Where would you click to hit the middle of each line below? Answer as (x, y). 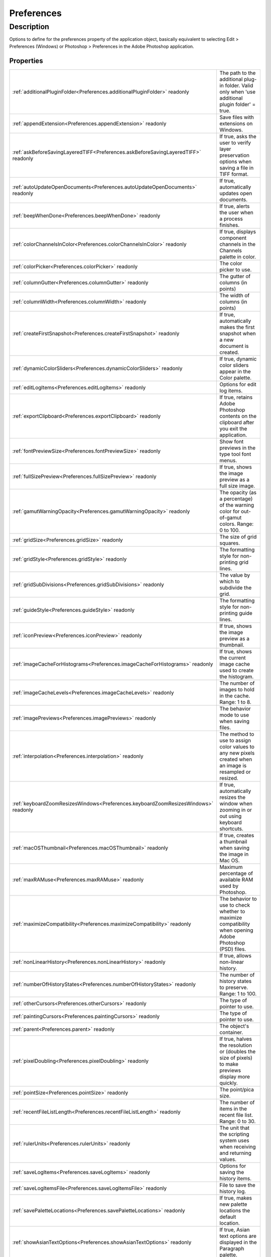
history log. (233, 1191)
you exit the (233, 428)
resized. (229, 778)
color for (229, 511)
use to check (235, 905)
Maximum (231, 867)
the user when (236, 212)
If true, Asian (234, 1229)
